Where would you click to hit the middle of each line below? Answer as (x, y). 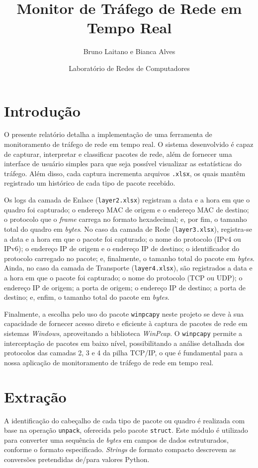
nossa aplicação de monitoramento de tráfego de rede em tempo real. (109, 362)
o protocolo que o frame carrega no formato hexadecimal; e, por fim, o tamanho (126, 219)
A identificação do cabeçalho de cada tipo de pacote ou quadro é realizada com (125, 420)
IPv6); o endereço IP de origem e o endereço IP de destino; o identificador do (122, 248)
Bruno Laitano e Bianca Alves (129, 51)
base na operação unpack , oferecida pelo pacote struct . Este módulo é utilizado (126, 430)
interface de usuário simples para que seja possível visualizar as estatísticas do (123, 164)
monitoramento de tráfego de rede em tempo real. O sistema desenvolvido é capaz (129, 144)
